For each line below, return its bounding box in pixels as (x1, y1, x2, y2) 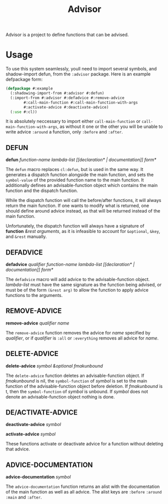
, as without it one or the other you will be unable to (57, 123, 163, 129)
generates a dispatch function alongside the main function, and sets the (5, 171, 154, 178)
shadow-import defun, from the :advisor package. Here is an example (5, 71, 151, 77)
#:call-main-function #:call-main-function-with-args (23, 100, 138, 105)
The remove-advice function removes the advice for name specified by (5, 329, 150, 335)
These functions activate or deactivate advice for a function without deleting (5, 441, 163, 447)
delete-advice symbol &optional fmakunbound (5, 362, 103, 368)
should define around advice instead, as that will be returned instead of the (5, 208, 160, 214)
